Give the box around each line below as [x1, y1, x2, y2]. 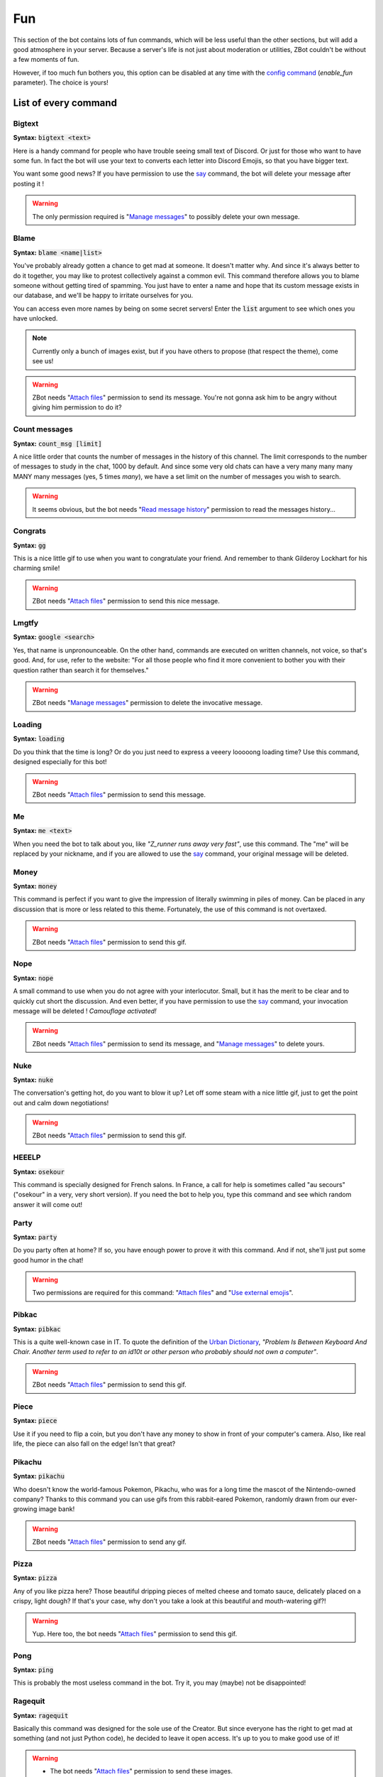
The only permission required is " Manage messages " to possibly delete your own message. [32, 212, 301, 220]
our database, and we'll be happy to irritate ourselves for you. [13, 291, 194, 300]
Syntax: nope [13, 974, 54, 982]
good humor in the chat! [13, 1255, 84, 1265]
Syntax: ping [13, 1665, 54, 1674]
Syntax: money [13, 882, 57, 891]
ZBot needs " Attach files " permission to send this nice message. [32, 597, 220, 606]
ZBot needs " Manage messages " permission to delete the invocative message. [32, 699, 263, 707]
